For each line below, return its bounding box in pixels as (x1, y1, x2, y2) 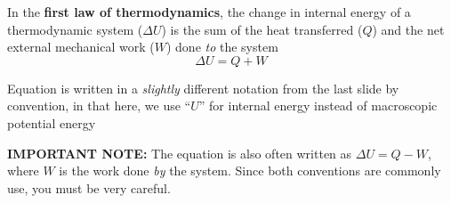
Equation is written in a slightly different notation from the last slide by (7, 78, 399, 97)
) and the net (372, 20, 445, 38)
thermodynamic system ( (7, 20, 143, 38)
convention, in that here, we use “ (7, 96, 191, 115)
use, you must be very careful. (7, 178, 171, 197)
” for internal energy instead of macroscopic (198, 96, 438, 115)
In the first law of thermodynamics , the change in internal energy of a (7, 3, 411, 20)
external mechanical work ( (7, 37, 155, 56)
